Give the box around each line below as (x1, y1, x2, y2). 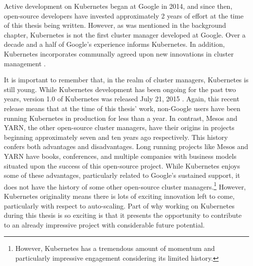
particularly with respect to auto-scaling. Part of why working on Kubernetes (4, 200, 235, 210)
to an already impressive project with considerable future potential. (4, 219, 205, 229)
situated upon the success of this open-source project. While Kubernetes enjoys (4, 160, 240, 171)
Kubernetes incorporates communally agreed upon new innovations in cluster (4, 48, 234, 58)
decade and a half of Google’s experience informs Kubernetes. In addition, (4, 39, 225, 49)
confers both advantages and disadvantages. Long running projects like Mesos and (4, 141, 249, 152)
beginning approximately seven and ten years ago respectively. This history (4, 132, 228, 142)
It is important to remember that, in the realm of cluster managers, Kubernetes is (4, 75, 249, 85)
